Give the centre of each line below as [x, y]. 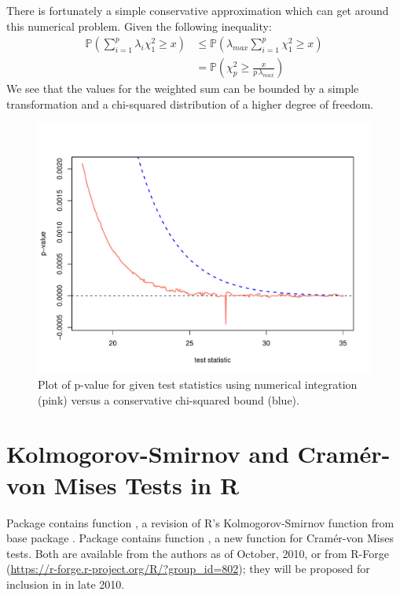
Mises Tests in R [147, 484]
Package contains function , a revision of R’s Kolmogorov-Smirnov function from [200, 522]
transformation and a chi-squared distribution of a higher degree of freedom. [190, 103]
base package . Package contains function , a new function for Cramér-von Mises [200, 538]
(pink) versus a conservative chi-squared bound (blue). [169, 399]
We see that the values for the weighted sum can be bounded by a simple [183, 89]
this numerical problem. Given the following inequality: [139, 26]
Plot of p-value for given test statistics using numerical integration [198, 384]
